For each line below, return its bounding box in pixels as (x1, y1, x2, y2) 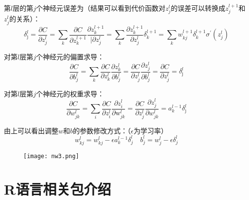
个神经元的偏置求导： (36, 51, 104, 61)
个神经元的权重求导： (36, 88, 104, 98)
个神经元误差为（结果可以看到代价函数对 (36, 3, 165, 13)
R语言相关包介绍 (4, 179, 111, 199)
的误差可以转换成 (171, 3, 226, 13)
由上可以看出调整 (4, 125, 58, 135)
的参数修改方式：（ (73, 125, 131, 135)
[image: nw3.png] (23, 153, 79, 160)
